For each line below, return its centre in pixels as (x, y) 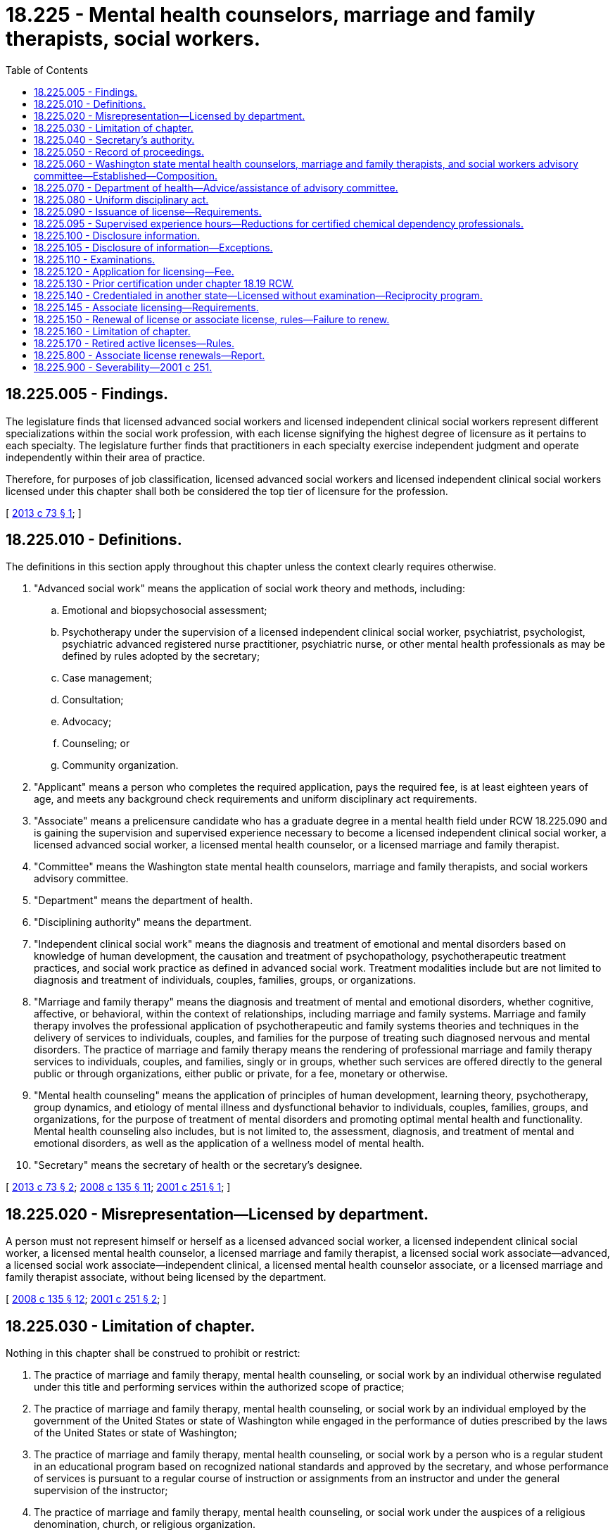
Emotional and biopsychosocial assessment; (165, 610)
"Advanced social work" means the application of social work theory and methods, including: (249, 589)
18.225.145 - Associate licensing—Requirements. (146, 307)
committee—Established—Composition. (126, 175)
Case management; (107, 678)
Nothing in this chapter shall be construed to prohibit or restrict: (153, 1353)
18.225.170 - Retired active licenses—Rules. (134, 343)
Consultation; (93, 700)
